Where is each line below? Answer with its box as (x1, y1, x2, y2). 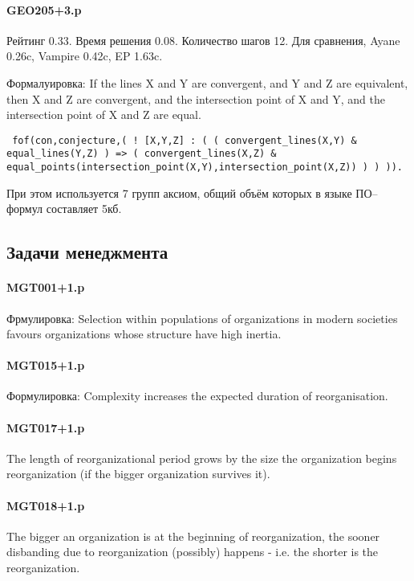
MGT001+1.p (6, 279, 85, 296)
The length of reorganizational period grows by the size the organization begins (6, 449, 397, 466)
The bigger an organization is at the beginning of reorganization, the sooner (6, 527, 380, 544)
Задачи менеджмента (6, 239, 168, 264)
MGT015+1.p (6, 357, 85, 374)
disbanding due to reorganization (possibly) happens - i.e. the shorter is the (6, 543, 379, 560)
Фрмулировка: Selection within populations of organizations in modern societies (6, 309, 398, 326)
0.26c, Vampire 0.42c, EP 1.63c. (6, 47, 163, 64)
